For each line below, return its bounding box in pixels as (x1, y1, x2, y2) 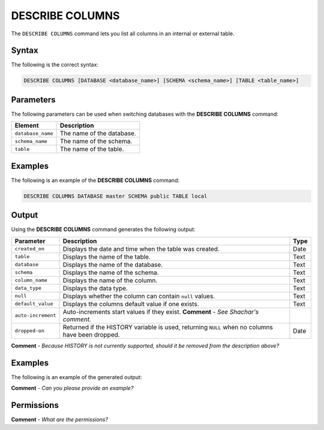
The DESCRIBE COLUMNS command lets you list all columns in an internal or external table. (11, 30, 235, 37)
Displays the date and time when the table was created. (62, 244, 220, 253)
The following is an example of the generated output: (11, 373, 142, 380)
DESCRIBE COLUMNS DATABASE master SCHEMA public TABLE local (23, 192, 208, 199)
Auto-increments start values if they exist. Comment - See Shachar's (62, 307, 259, 316)
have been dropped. (62, 330, 120, 338)
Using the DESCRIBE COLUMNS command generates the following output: (11, 226, 196, 233)
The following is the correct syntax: (11, 61, 99, 68)
